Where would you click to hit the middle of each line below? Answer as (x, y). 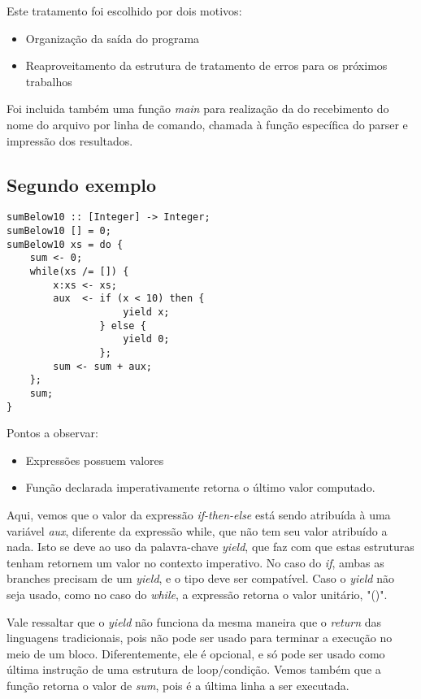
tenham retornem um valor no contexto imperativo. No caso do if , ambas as (195, 562)
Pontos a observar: (52, 433)
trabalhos (49, 81)
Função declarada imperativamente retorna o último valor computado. (200, 487)
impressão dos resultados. (70, 140)
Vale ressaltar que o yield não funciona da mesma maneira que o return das (194, 621)
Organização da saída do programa (113, 38)
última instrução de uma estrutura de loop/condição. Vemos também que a (194, 669)
